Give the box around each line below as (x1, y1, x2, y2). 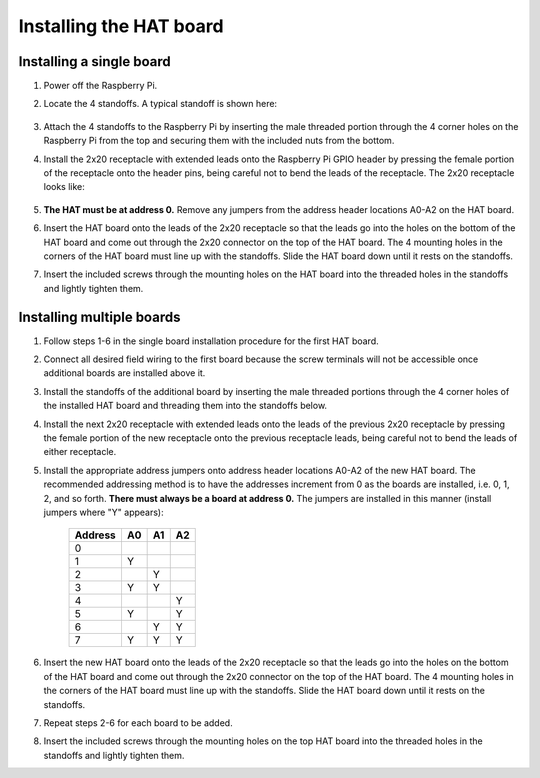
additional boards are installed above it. (43, 367, 206, 379)
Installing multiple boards (18, 308, 181, 325)
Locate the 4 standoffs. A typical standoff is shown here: (43, 98, 278, 110)
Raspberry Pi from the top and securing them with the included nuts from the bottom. (43, 135, 395, 147)
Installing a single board (18, 53, 172, 70)
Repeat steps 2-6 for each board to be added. (43, 716, 234, 729)
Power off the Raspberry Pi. (43, 80, 158, 92)
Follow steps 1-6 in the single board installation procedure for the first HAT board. (43, 335, 379, 347)
